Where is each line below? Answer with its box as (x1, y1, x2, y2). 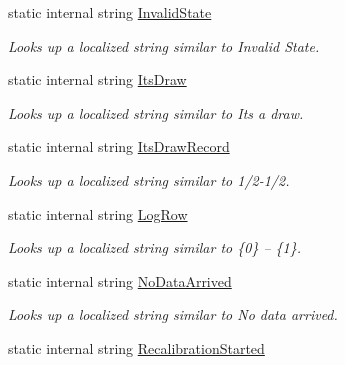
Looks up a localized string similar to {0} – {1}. (8, 237, 302, 258)
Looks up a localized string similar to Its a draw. (8, 102, 304, 123)
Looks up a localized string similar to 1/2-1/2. (8, 169, 290, 190)
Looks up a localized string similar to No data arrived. (8, 304, 338, 325)
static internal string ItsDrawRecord (8, 136, 230, 157)
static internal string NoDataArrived (8, 270, 232, 291)
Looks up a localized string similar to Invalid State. (8, 35, 320, 56)
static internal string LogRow (8, 203, 188, 224)
